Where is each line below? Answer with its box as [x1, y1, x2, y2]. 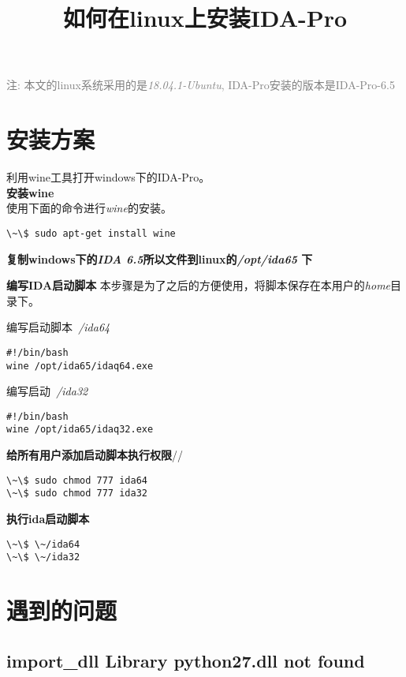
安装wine [6, 184, 54, 200]
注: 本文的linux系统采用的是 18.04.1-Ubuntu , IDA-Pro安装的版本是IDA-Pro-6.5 [6, 77, 395, 93]
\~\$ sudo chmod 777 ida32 [6, 488, 147, 499]
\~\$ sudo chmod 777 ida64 [6, 474, 147, 486]
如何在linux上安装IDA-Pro [62, 2, 348, 34]
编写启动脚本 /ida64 [6, 319, 110, 335]
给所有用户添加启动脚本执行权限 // [6, 447, 183, 463]
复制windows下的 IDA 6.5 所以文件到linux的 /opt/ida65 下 [6, 250, 313, 267]
